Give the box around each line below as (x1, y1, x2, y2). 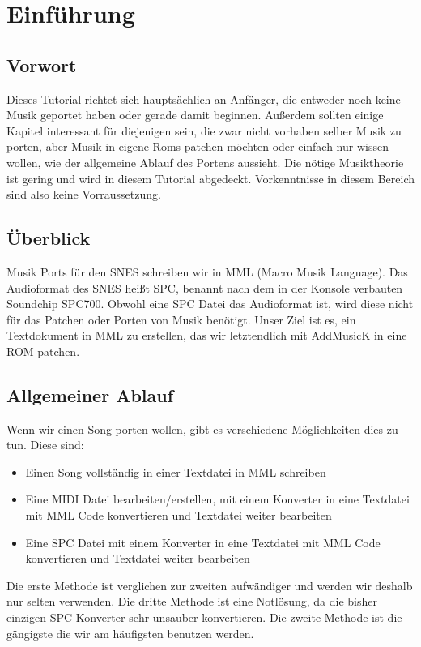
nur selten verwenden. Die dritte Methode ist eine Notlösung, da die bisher (6, 593, 377, 610)
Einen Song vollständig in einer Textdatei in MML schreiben (25, 463, 326, 480)
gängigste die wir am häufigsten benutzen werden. (6, 624, 254, 641)
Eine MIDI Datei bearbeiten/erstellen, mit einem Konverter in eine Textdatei (25, 491, 410, 508)
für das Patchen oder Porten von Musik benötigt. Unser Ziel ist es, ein (6, 311, 356, 328)
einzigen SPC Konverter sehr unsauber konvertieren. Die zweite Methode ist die (6, 609, 402, 626)
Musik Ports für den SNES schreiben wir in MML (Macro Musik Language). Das (6, 263, 408, 280)
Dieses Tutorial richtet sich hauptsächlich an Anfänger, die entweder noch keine (6, 90, 401, 107)
